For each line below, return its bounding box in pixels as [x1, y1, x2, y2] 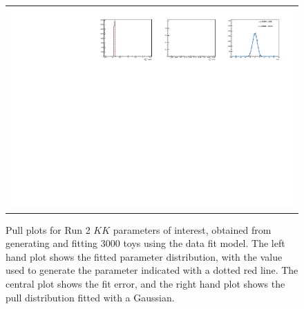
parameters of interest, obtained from [113, 222, 272, 237]
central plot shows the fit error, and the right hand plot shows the [6, 276, 285, 290]
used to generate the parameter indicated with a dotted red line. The [6, 263, 298, 277]
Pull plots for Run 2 [6, 222, 91, 237]
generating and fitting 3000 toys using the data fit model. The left [6, 236, 285, 250]
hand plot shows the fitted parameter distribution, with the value [6, 249, 283, 263]
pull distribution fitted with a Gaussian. [6, 290, 175, 304]
